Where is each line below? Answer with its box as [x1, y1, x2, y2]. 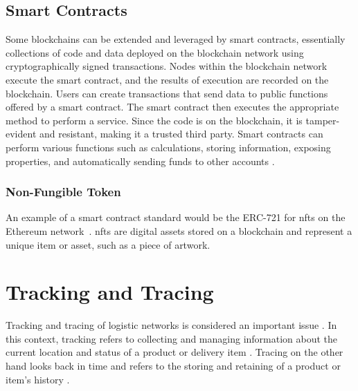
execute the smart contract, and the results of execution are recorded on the [6, 72, 329, 86]
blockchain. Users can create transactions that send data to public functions [6, 86, 328, 100]
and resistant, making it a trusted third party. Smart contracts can [39, 126, 323, 141]
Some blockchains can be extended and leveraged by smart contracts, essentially [6, 32, 346, 46]
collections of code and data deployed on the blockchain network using [6, 45, 304, 59]
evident [6, 126, 37, 141]
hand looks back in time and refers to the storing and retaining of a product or [6, 359, 341, 373]
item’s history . [6, 372, 70, 386]
